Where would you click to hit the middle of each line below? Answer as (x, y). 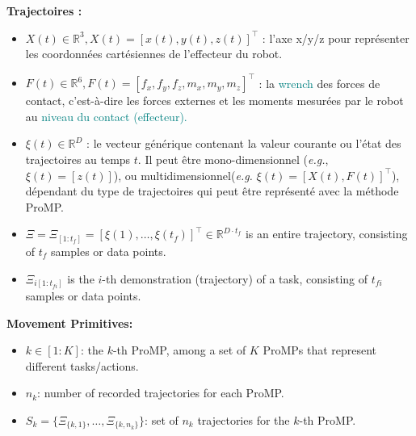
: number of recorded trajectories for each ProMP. (161, 393)
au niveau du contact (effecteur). (106, 116)
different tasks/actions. (82, 365)
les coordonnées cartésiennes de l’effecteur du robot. (154, 54)
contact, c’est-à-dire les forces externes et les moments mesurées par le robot (214, 101)
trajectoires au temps (78, 159)
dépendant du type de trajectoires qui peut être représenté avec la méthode (212, 191)
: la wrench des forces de (319, 83)
